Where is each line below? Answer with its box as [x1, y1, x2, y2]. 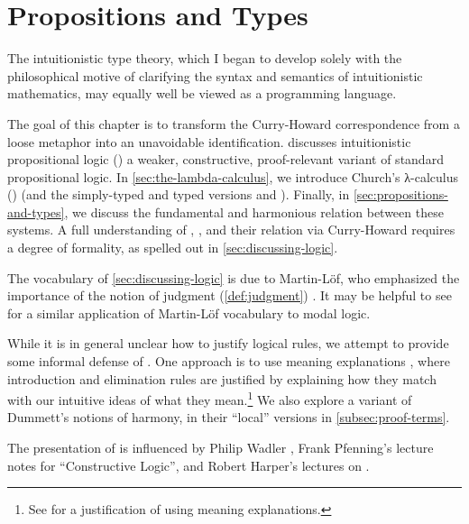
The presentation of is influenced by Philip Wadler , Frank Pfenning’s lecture [7, 438, 434, 457]
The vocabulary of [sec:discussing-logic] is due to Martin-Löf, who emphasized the [7, 268, 460, 287]
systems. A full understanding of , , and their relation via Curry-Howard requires [7, 220, 455, 239]
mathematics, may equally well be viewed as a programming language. [7, 84, 397, 103]
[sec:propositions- [353, 185, 448, 204]
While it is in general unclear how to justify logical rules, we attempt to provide [7, 334, 449, 353]
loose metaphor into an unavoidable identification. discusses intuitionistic [7, 132, 411, 151]
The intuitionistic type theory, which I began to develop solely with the [7, 49, 402, 68]
